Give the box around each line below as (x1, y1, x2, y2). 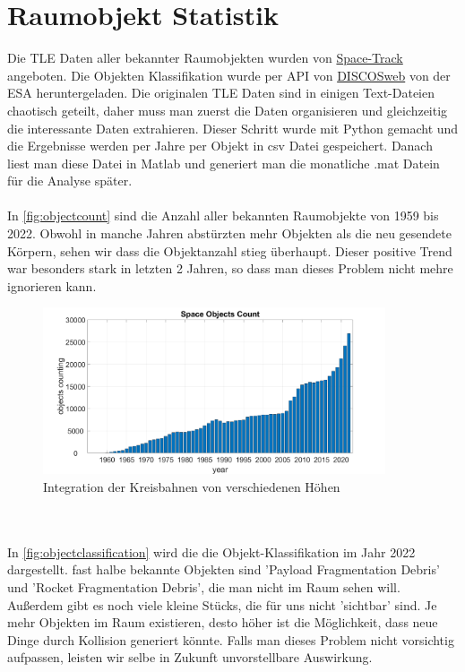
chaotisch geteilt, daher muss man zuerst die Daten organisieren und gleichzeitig (7, 100, 448, 119)
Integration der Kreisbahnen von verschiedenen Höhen (43, 477, 340, 495)
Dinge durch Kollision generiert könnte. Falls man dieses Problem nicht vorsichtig (7, 630, 454, 649)
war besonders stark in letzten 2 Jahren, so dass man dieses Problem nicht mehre (7, 259, 453, 278)
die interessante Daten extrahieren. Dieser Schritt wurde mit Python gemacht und (7, 118, 459, 137)
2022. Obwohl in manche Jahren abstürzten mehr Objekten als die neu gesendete (7, 224, 452, 243)
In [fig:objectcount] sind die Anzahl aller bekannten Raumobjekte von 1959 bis (7, 206, 439, 225)
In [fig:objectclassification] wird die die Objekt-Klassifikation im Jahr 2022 (7, 542, 416, 561)
